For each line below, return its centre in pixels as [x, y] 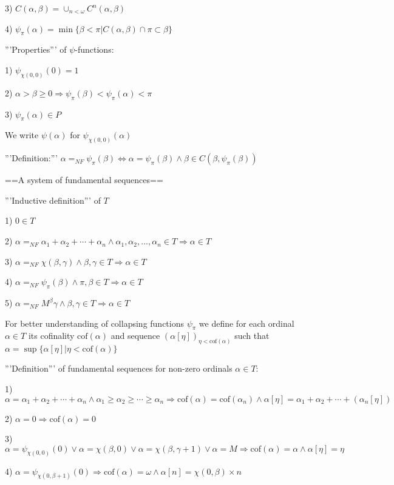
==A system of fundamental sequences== [84, 180]
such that [252, 336]
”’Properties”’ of [36, 49]
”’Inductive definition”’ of [53, 200]
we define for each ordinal [246, 323]
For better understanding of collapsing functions [94, 323]
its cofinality [51, 336]
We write [22, 135]
